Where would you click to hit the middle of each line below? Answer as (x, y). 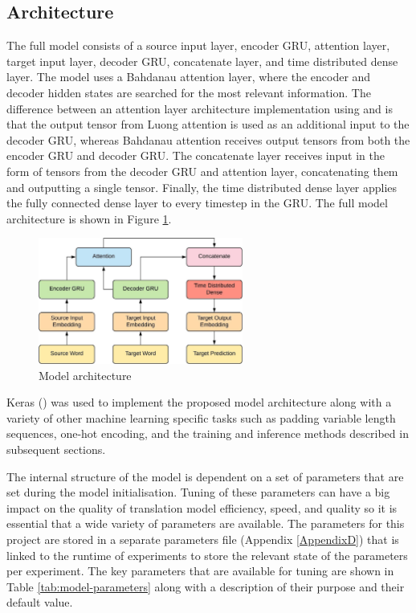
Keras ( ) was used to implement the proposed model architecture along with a (199, 402)
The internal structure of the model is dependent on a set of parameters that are (205, 476)
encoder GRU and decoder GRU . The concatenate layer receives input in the (196, 155)
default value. (40, 602)
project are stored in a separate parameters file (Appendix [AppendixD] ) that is (203, 539)
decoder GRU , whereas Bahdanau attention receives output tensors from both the (208, 139)
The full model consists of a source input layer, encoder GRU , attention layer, (198, 45)
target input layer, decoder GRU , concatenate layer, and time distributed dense (202, 61)
